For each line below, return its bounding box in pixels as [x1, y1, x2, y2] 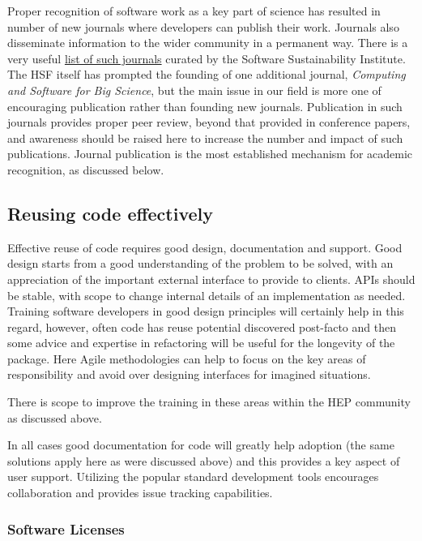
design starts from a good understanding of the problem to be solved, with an [7, 255, 394, 272]
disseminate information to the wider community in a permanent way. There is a [7, 34, 408, 51]
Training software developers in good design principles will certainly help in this [7, 303, 404, 320]
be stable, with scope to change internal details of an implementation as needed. [7, 286, 406, 303]
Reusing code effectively [7, 200, 214, 225]
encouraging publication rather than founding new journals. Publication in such [7, 97, 403, 114]
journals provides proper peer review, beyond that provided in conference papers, [7, 114, 411, 131]
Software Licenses [7, 518, 125, 539]
